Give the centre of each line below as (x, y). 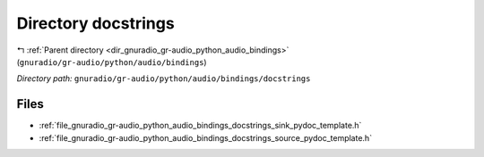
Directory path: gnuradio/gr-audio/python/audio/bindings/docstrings (164, 78)
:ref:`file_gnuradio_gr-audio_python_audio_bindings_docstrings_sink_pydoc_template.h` (200, 126)
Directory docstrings (95, 23)
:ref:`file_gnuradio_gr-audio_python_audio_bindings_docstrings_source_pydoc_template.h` (205, 137)
